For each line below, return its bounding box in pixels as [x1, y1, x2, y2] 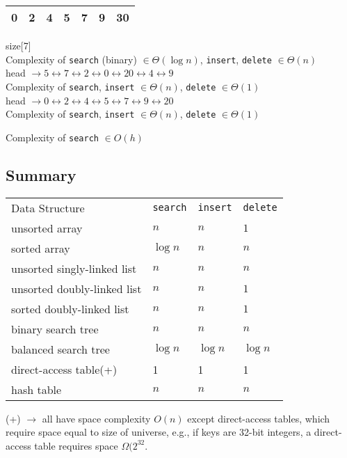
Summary [6, 164, 76, 185]
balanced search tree [11, 340, 110, 357]
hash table [11, 381, 62, 397]
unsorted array [11, 219, 83, 236]
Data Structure [11, 199, 85, 216]
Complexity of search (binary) [6, 52, 137, 66]
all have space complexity [42, 411, 151, 425]
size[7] [6, 38, 31, 52]
